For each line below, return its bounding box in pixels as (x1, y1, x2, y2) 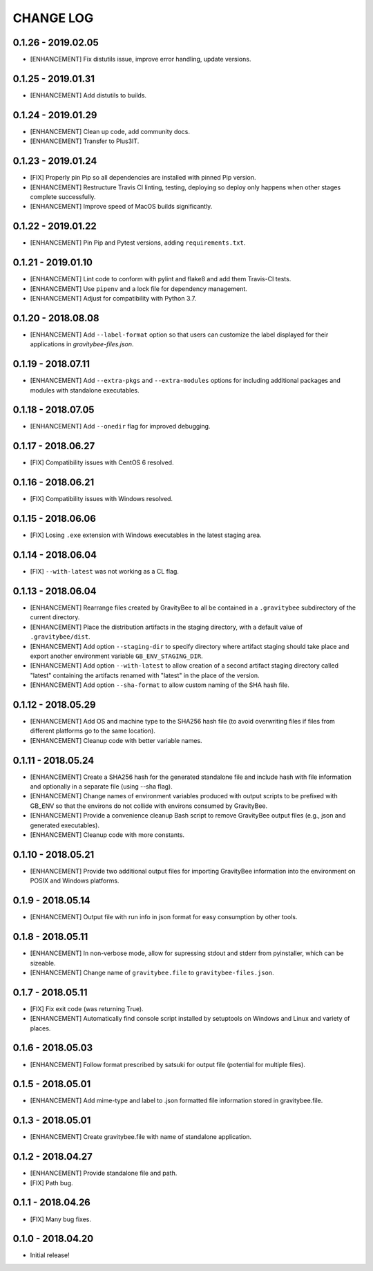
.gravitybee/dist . (30, 632, 90, 641)
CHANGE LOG (12, 10, 94, 26)
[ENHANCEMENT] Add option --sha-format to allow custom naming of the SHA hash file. (30, 681, 289, 689)
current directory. (30, 613, 80, 621)
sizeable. (30, 959, 56, 967)
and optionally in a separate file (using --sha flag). (30, 782, 173, 791)
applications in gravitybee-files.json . (30, 340, 134, 348)
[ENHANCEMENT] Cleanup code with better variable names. (30, 736, 203, 744)
